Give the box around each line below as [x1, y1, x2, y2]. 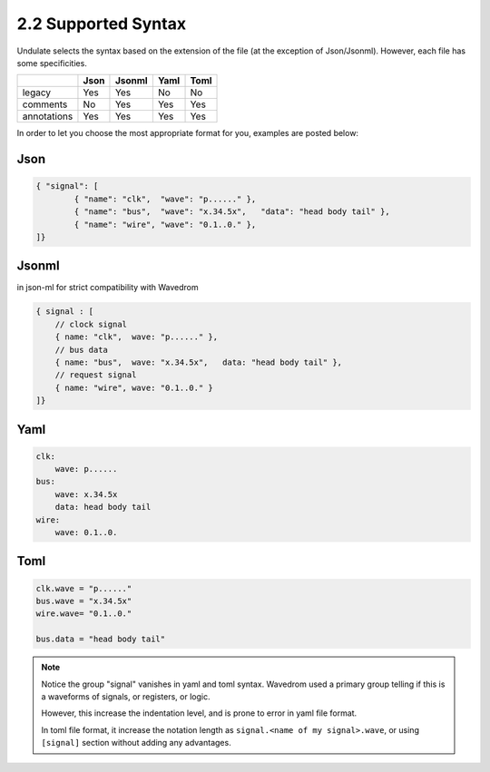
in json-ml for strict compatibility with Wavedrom [16, 282, 199, 293]
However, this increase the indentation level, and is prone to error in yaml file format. [41, 708, 358, 718]
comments [22, 98, 68, 111]
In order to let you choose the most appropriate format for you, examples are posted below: [16, 128, 358, 139]
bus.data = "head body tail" [35, 634, 166, 644]
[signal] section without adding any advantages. [41, 738, 231, 748]
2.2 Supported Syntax [16, 14, 186, 34]
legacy [22, 86, 52, 99]
